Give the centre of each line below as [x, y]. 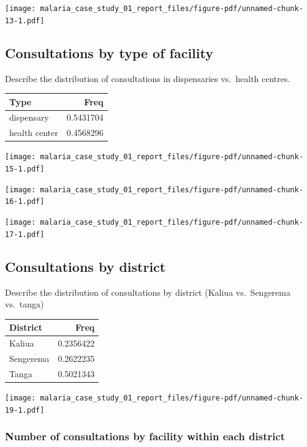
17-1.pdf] [25, 234]
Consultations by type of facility [109, 52]
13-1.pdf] [25, 21]
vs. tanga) [25, 304]
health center [34, 133]
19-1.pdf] [25, 410]
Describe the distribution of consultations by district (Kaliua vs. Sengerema [148, 292]
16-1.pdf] [25, 202]
